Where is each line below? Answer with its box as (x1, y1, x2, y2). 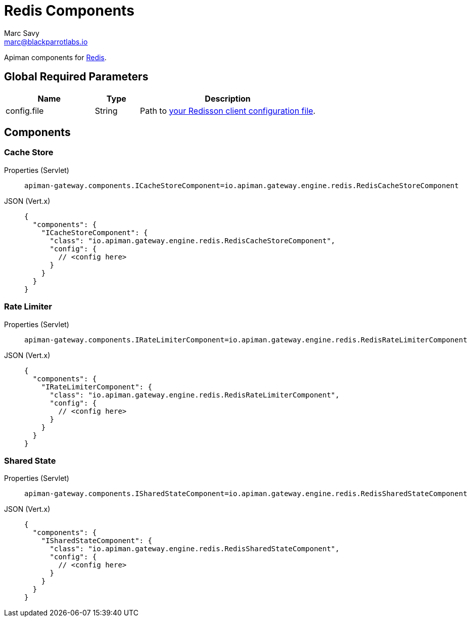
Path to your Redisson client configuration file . (139, 105, 316, 116)
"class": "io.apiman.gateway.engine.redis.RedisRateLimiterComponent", (50, 390, 340, 399)
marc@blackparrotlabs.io (4, 37, 88, 46)
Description (205, 93, 251, 104)
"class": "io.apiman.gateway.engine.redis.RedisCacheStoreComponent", (50, 236, 336, 245)
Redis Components (4, 2, 134, 19)
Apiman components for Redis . (4, 53, 107, 62)
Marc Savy (4, 28, 39, 37)
